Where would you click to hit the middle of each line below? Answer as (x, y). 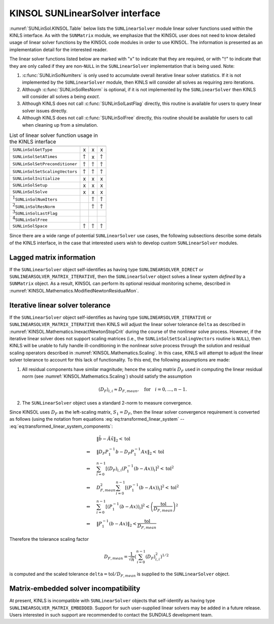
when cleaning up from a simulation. (60, 125)
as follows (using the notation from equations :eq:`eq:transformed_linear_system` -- (97, 419)
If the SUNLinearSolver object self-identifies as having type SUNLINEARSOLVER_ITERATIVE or (110, 317)
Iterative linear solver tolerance (60, 305)
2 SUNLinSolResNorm (34, 206)
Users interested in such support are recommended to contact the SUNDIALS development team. (111, 615)
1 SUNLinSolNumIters (35, 198)
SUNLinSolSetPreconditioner (45, 164)
